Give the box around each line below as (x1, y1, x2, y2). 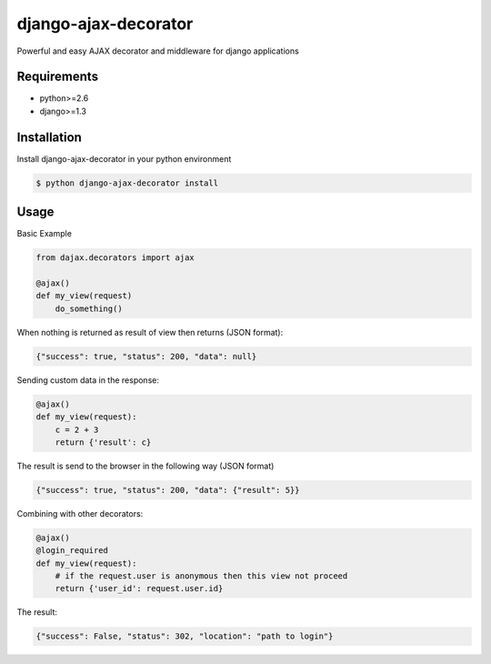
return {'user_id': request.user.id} (55, 583, 224, 594)
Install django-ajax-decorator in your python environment (16, 153, 232, 164)
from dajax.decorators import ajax (35, 253, 195, 263)
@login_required (35, 546, 109, 556)
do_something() (55, 303, 123, 314)
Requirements (16, 69, 99, 85)
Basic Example (16, 228, 73, 239)
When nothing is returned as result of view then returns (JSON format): (16, 327, 284, 337)
